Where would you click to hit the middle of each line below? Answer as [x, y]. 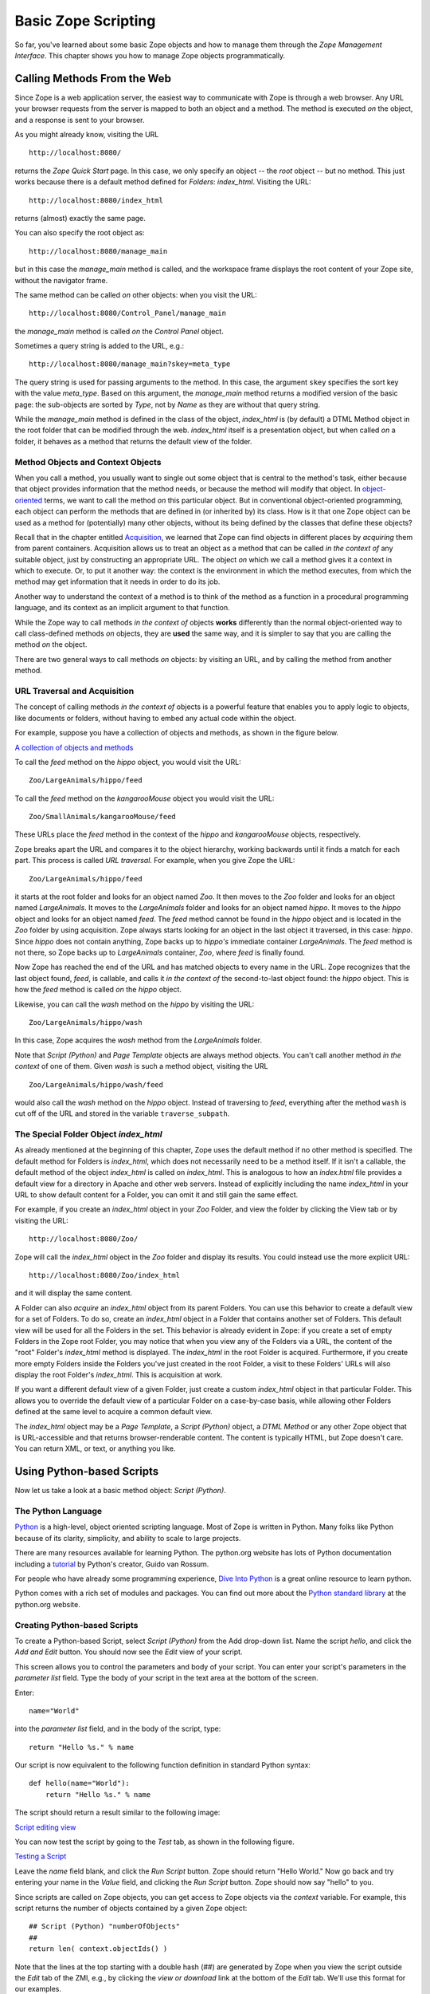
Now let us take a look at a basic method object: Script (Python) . [120, 1491]
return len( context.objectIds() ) [98, 1949]
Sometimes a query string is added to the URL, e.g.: [100, 346]
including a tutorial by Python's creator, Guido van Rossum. [112, 1564]
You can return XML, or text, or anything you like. [95, 1448]
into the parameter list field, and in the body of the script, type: [118, 1729]
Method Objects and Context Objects [88, 462]
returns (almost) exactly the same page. [80, 218]
